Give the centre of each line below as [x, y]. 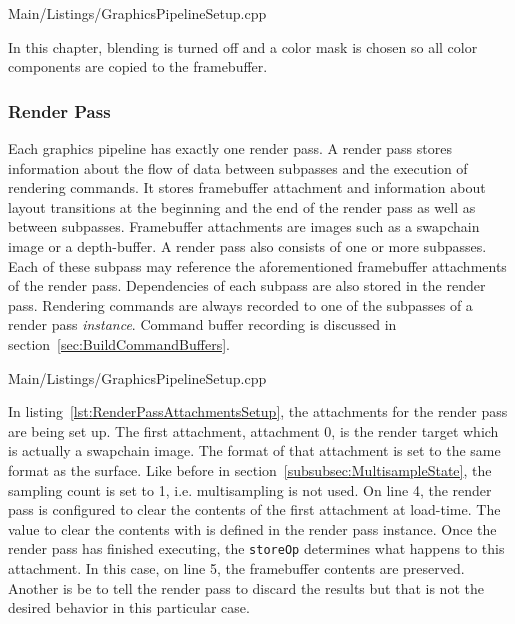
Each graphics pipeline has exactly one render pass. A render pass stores [230, 148]
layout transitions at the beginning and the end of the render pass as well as [242, 206]
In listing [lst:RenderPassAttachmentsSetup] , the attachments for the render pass [258, 411]
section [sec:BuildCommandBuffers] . [119, 343]
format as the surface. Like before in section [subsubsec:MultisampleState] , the [250, 469]
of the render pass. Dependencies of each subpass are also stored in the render [247, 285]
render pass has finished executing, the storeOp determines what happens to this [256, 548]
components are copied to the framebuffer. [138, 66]
